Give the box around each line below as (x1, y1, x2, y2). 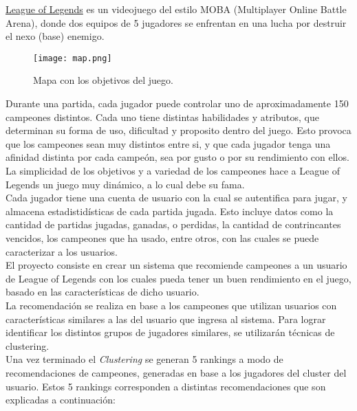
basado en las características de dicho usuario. (6, 285, 199, 299)
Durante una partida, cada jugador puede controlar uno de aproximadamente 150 (6, 96, 349, 111)
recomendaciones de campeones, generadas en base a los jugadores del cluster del (6, 365, 347, 379)
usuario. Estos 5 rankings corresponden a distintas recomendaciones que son (6, 379, 326, 393)
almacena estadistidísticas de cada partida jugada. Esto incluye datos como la (6, 203, 334, 218)
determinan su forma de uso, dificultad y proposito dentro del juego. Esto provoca (6, 123, 351, 137)
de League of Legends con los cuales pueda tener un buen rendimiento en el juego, (6, 271, 351, 285)
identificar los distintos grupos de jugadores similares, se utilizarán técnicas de (6, 325, 335, 340)
